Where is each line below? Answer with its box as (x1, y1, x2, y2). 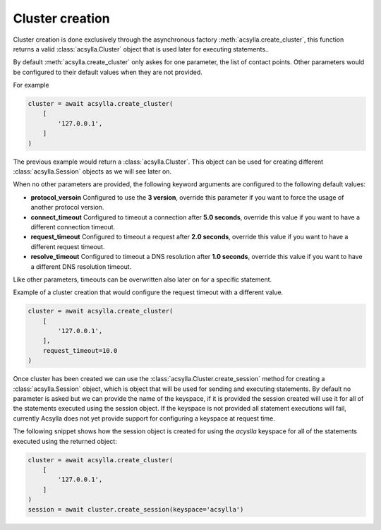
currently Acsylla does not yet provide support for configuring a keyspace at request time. (13, 414, 275, 423)
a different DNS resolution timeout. (30, 262, 132, 271)
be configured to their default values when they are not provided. (13, 68, 202, 76)
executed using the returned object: (13, 437, 118, 445)
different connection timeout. (30, 222, 116, 231)
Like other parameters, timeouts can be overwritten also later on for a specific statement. (13, 275, 272, 284)
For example (13, 81, 49, 90)
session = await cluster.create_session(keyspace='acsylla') (28, 505, 244, 513)
